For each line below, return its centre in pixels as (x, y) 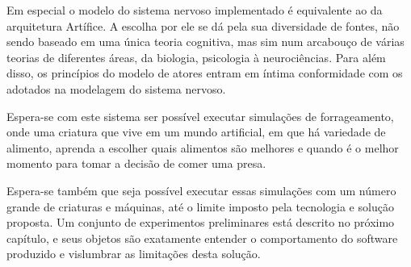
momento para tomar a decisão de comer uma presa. (136, 163)
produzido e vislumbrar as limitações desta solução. (134, 254)
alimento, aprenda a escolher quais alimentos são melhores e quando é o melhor (203, 147)
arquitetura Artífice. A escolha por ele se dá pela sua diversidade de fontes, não (203, 25)
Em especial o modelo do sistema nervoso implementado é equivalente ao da (195, 10)
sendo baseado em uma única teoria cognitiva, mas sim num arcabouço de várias (205, 42)
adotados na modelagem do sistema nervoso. (116, 88)
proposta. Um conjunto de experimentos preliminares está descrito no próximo (201, 222)
